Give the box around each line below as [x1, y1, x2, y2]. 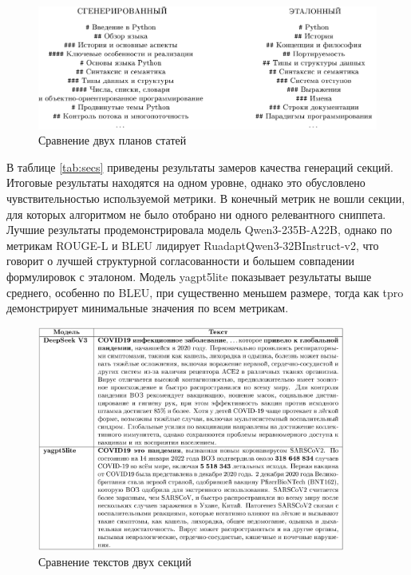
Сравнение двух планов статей [38, 132, 187, 149]
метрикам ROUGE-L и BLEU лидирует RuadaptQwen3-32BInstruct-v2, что [6, 236, 379, 253]
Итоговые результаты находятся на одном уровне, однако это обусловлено [6, 174, 366, 191]
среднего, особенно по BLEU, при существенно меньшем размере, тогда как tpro [6, 284, 404, 300]
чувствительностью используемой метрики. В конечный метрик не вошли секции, [6, 189, 405, 206]
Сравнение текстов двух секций [38, 553, 192, 569]
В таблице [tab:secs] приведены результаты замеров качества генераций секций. [6, 158, 393, 175]
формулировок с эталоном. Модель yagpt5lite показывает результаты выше [6, 268, 372, 284]
